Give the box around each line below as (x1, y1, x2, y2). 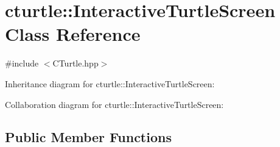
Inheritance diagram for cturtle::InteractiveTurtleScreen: (5, 77, 215, 90)
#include (5, 57, 39, 70)
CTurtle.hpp (52, 57, 99, 70)
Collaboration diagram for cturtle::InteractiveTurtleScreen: (5, 98, 224, 110)
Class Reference (5, 21, 141, 46)
